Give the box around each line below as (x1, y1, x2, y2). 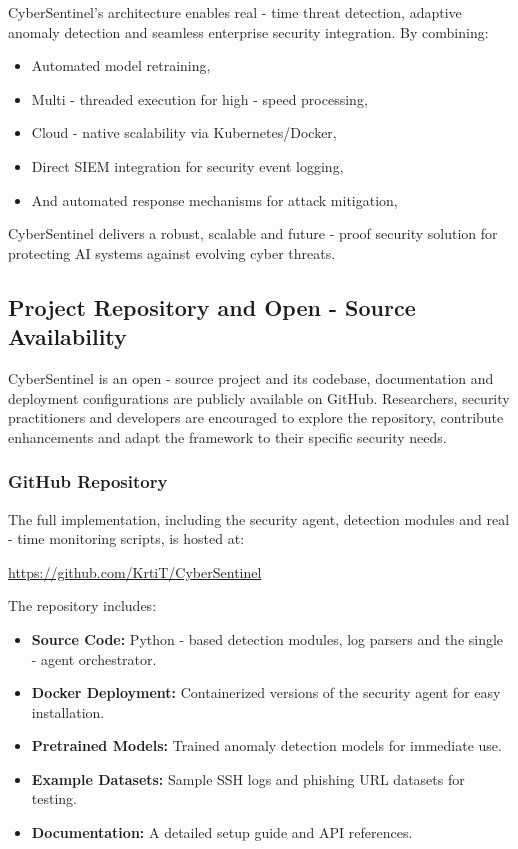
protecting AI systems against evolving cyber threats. (8, 242, 336, 263)
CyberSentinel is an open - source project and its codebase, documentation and (8, 367, 494, 388)
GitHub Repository (8, 469, 168, 494)
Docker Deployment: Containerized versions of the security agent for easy (31, 682, 501, 703)
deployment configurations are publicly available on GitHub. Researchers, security (8, 387, 510, 408)
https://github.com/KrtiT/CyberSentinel (8, 561, 262, 582)
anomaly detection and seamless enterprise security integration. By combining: (8, 21, 489, 42)
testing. (31, 788, 77, 809)
